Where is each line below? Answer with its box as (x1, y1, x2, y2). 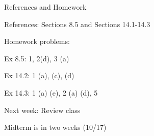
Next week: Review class (4, 104, 81, 115)
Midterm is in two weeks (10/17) (4, 122, 107, 132)
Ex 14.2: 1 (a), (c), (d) (4, 70, 74, 81)
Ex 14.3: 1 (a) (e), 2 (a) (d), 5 (4, 87, 98, 98)
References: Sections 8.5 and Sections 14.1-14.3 (4, 18, 150, 29)
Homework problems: (4, 36, 70, 47)
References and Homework (4, 2, 87, 12)
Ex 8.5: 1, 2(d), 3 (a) (4, 53, 69, 63)
